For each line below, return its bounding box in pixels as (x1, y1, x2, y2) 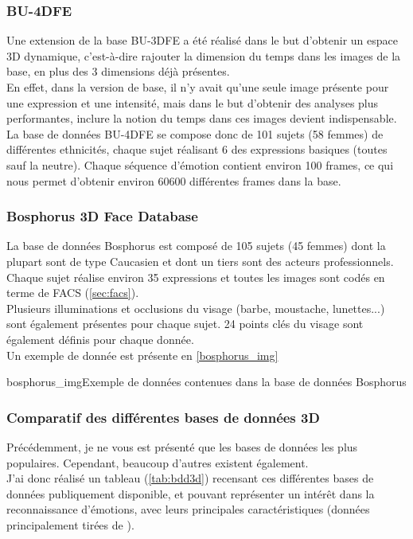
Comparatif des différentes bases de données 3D (6, 407, 320, 427)
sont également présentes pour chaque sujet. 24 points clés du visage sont (6, 315, 364, 332)
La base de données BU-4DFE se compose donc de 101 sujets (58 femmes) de (6, 125, 384, 142)
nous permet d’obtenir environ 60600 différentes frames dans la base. (6, 172, 341, 189)
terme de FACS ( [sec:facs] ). (6, 284, 139, 301)
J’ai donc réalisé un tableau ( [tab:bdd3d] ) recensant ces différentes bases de (6, 470, 374, 486)
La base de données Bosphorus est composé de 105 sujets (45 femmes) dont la (6, 237, 386, 254)
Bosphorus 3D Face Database (6, 206, 198, 226)
